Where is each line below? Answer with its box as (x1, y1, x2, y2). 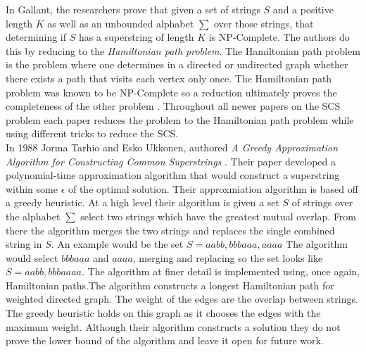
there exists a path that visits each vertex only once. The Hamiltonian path (6, 70, 332, 85)
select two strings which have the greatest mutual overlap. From (80, 208, 357, 223)
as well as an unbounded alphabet (47, 15, 194, 30)
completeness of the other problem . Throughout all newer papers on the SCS (6, 99, 341, 113)
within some (6, 181, 58, 196)
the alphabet (6, 208, 61, 223)
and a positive (272, 2, 334, 16)
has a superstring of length (78, 30, 194, 44)
